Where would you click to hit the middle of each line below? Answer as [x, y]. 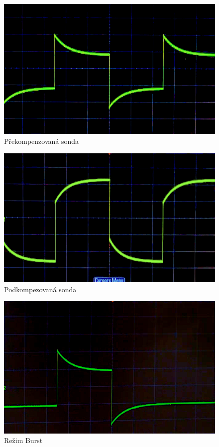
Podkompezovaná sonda [40, 289]
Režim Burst [23, 440]
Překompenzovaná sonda [42, 141]
